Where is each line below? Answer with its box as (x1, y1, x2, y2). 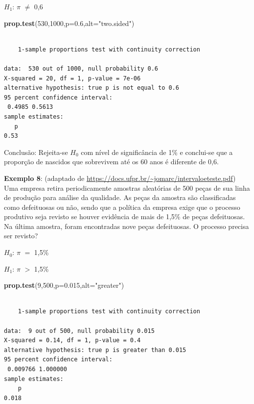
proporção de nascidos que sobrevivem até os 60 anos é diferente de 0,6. (4, 156, 219, 167)
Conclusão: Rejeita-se (4, 147, 68, 157)
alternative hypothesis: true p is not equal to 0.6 (4, 84, 179, 92)
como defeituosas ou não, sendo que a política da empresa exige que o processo (4, 202, 240, 212)
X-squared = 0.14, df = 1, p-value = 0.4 (4, 337, 141, 344)
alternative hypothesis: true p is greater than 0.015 (4, 346, 186, 353)
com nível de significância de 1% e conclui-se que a (81, 147, 233, 157)
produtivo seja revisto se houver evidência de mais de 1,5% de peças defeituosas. (4, 211, 245, 222)
